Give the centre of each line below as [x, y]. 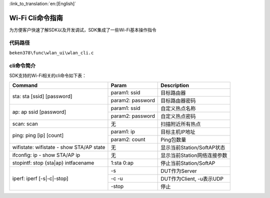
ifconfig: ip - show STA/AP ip [46, 155]
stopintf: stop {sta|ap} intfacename [53, 162]
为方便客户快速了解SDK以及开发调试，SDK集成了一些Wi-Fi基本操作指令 [83, 29]
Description [175, 85]
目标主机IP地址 [178, 131]
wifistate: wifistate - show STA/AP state [59, 147]
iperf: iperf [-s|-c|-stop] [40, 178]
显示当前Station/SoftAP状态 [193, 147]
